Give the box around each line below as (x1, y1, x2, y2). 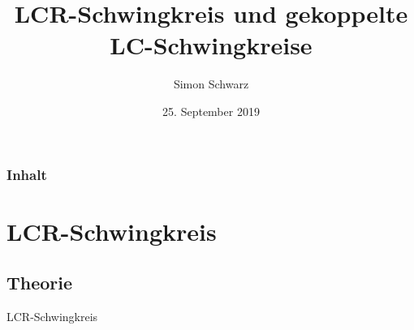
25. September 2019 (162, 102, 260, 119)
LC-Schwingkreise (110, 28, 313, 62)
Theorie (6, 270, 73, 295)
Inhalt (6, 164, 47, 184)
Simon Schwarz (173, 75, 249, 92)
